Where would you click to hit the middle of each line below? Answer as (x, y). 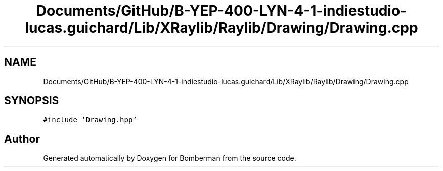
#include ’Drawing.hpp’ (90, 120)
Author (22, 139)
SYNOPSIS (32, 101)
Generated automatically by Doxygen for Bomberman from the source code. (170, 158)
